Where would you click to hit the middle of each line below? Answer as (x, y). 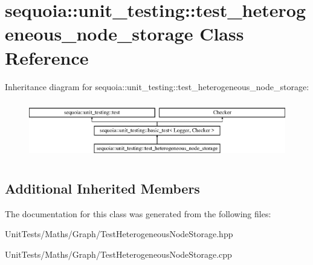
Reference (47, 57)
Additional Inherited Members (102, 188)
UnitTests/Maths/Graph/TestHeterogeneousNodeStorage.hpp (119, 234)
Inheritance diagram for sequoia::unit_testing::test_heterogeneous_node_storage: (157, 86)
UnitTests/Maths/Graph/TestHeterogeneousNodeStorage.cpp (118, 254)
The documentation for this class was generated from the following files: (138, 213)
